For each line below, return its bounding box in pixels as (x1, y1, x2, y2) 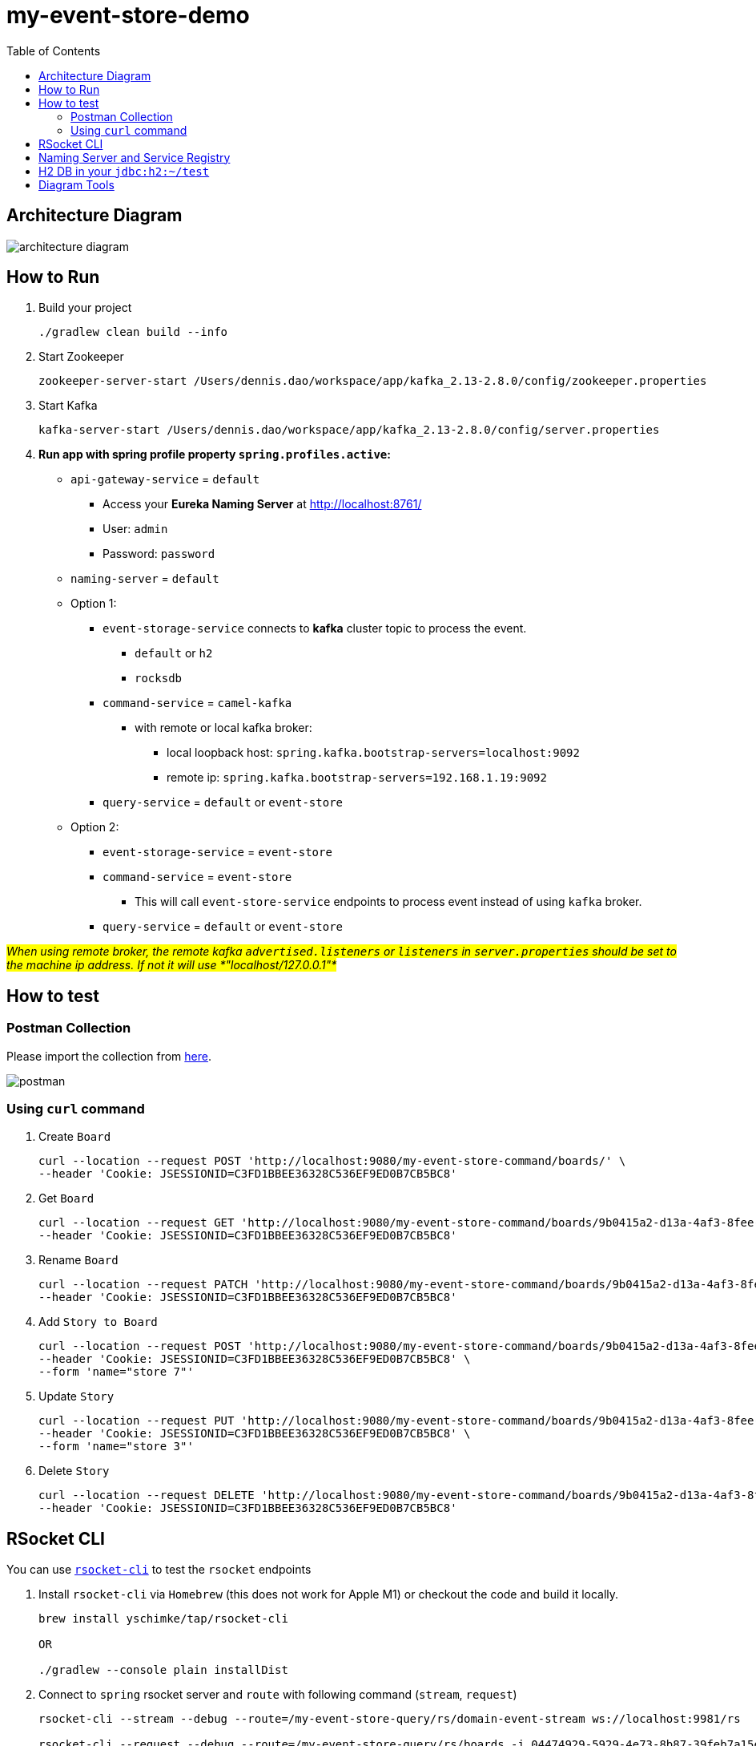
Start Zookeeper (38, 350, 124, 364)
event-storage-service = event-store (103, 845, 332, 859)
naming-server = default (70, 572, 219, 586)
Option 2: (70, 820, 119, 835)
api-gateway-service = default (70, 472, 260, 487)
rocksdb (135, 672, 183, 685)
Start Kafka (38, 398, 98, 413)
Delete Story (38, 1464, 110, 1478)
